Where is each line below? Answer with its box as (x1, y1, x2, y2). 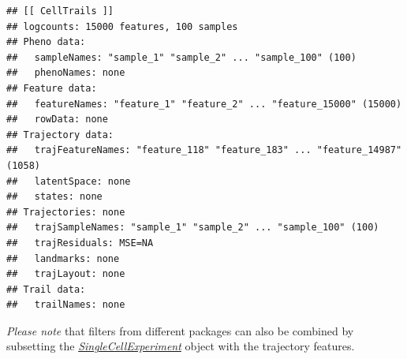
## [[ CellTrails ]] (6, 6, 114, 17)
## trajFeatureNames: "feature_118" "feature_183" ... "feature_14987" (6, 144, 402, 156)
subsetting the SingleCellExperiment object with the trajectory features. (6, 338, 355, 354)
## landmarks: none (6, 252, 120, 264)
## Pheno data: (6, 36, 86, 48)
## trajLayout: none (6, 268, 125, 280)
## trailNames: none (6, 299, 125, 311)
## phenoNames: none (6, 67, 125, 79)
